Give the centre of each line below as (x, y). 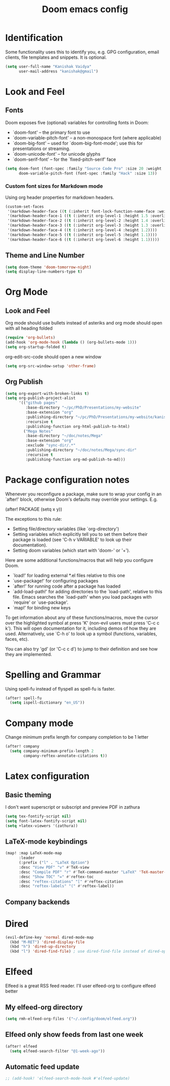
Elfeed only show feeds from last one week (74, 1035)
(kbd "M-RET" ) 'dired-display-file (47, 942)
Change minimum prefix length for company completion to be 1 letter (77, 737)
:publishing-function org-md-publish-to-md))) (75, 459)
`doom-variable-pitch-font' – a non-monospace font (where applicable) (87, 137)
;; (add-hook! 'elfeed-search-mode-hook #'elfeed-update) (68, 1078)
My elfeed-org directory (44, 1007)
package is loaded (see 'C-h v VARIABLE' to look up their (72, 539)
